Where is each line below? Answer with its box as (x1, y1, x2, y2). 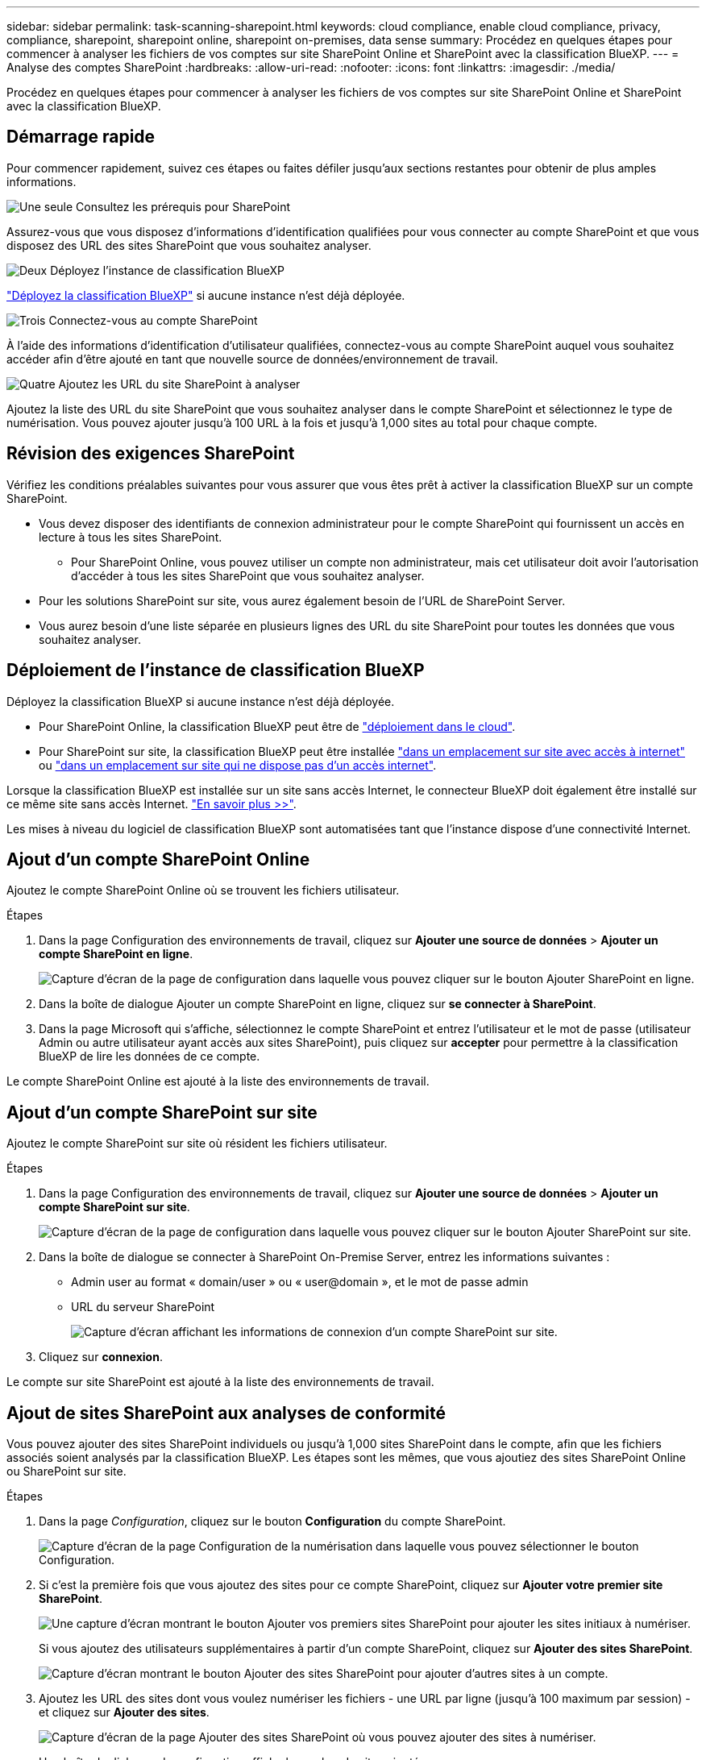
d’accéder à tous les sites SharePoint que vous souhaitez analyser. (71, 568, 425, 583)
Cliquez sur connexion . (39, 1350, 163, 1364)
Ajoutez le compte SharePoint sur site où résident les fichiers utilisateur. (6, 1136, 388, 1151)
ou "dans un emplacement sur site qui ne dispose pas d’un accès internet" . (39, 758, 437, 772)
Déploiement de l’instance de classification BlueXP (6, 660, 425, 681)
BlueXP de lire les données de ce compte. (39, 1049, 260, 1064)
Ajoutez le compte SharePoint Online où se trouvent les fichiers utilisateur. (6, 883, 400, 898)
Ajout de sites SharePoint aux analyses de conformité (6, 1402, 446, 1423)
